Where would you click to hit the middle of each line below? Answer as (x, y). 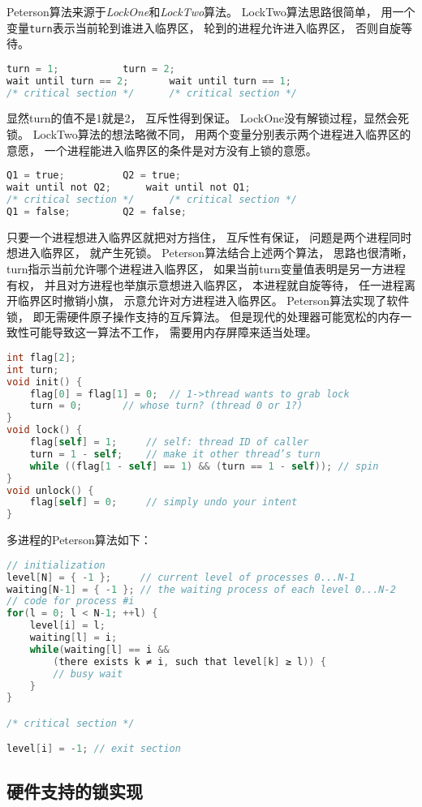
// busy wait (88, 674)
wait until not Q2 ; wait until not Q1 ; (129, 188)
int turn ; (33, 369)
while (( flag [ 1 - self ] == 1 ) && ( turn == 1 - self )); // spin (204, 466)
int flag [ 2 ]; (41, 357)
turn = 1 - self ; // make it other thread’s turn (175, 454)
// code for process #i (71, 601)
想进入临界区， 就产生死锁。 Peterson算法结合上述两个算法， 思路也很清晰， (210, 253)
